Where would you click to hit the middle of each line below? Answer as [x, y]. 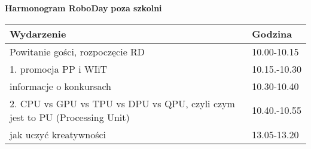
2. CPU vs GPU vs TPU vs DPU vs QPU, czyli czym [122, 103]
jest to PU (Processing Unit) [70, 117]
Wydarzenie [38, 33]
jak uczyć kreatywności [58, 134]
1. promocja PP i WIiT [59, 69]
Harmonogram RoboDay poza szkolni [83, 8]
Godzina [272, 33]
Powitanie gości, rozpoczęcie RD [77, 51]
